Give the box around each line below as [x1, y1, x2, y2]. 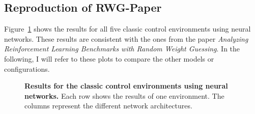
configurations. [4, 63, 50, 74]
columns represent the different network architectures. [24, 100, 192, 111]
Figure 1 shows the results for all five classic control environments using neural [4, 23, 251, 34]
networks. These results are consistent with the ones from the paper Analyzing [4, 33, 248, 44]
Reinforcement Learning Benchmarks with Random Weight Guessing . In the [4, 43, 240, 54]
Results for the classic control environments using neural [24, 80, 228, 91]
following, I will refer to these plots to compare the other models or [4, 53, 214, 64]
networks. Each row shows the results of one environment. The [24, 90, 224, 101]
